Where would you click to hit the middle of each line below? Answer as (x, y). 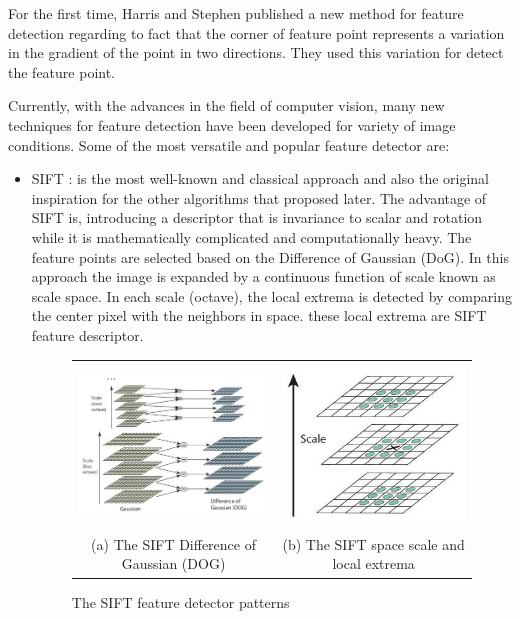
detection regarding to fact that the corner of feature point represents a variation (256, 32)
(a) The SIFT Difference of (173, 543)
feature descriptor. (87, 334)
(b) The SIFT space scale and (373, 543)
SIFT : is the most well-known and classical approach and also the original (260, 178)
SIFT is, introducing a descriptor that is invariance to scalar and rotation (257, 217)
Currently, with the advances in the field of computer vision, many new (226, 105)
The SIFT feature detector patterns (180, 601)
